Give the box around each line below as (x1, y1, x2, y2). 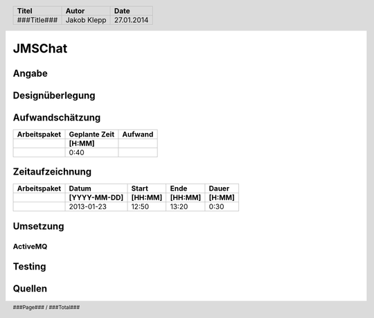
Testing (12, 260, 46, 273)
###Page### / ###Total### (12, 304, 80, 311)
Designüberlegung (12, 89, 96, 101)
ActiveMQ (12, 241, 48, 251)
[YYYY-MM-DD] (69, 193, 124, 202)
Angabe (12, 67, 48, 79)
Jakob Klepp (65, 15, 107, 24)
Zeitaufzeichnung (12, 166, 92, 178)
